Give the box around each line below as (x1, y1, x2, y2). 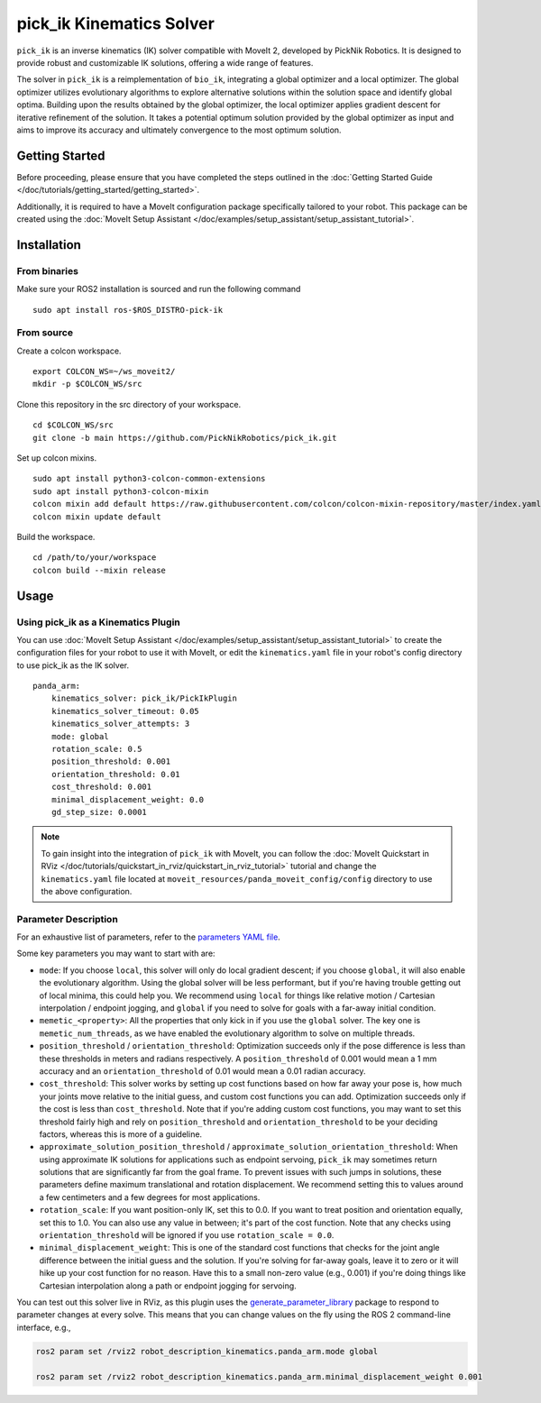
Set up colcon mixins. (16, 453, 97, 463)
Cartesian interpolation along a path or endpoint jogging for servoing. (39, 1280, 297, 1291)
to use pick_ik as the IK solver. (16, 659, 130, 671)
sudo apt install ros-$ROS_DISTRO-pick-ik (32, 305, 224, 315)
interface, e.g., (16, 1322, 71, 1333)
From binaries (16, 264, 78, 277)
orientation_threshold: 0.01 (50, 769, 180, 779)
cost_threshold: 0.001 (50, 782, 152, 793)
